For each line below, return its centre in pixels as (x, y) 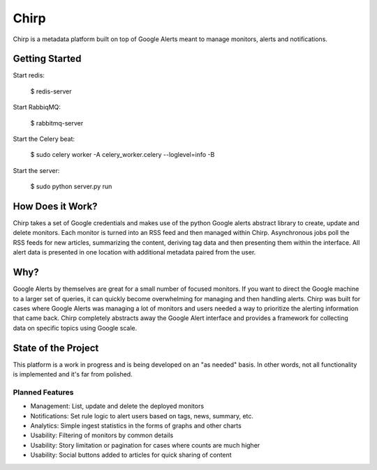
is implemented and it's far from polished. (73, 374)
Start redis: (29, 75)
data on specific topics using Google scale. (75, 328)
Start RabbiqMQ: (37, 107)
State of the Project (56, 348)
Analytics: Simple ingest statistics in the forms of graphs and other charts (136, 425)
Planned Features (43, 392)
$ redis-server (51, 91)
